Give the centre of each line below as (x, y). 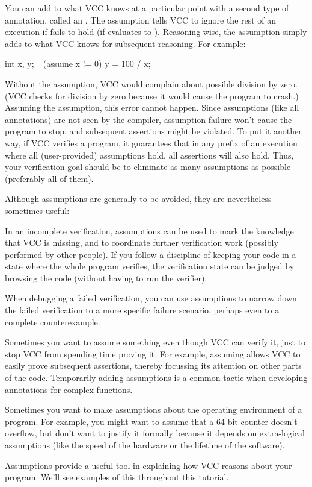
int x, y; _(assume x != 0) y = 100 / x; (78, 64)
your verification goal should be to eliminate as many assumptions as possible (148, 167)
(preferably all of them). (49, 178)
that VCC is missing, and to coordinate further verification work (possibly (142, 243)
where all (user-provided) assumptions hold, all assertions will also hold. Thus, (149, 155)
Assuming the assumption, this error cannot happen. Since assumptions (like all (152, 108)
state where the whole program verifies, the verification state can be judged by (150, 266)
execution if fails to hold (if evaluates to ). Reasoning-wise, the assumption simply (156, 32)
